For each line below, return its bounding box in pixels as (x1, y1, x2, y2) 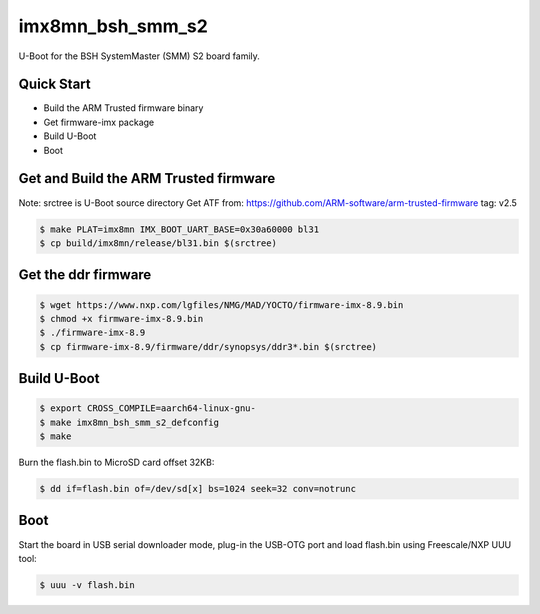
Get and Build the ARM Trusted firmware (18, 170, 276, 187)
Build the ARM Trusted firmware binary (43, 102, 204, 114)
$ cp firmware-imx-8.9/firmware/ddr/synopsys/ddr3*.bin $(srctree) (39, 341, 378, 352)
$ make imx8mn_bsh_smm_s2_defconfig (39, 416, 220, 428)
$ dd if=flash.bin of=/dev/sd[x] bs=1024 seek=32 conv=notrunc (39, 483, 357, 495)
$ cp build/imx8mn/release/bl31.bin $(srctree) (39, 237, 277, 249)
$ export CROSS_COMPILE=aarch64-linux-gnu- (39, 403, 257, 414)
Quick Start (18, 76, 91, 93)
